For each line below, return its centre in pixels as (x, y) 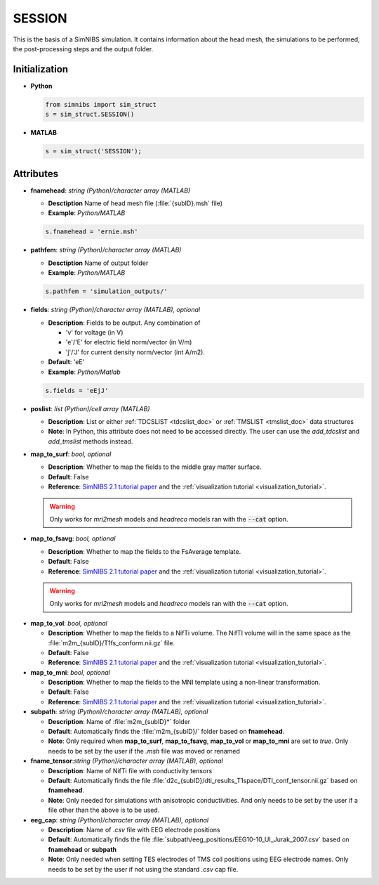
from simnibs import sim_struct (101, 104)
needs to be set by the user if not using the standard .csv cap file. (143, 869)
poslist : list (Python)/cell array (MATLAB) (90, 408)
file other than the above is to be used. (104, 810)
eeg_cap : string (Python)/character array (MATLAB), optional (120, 820)
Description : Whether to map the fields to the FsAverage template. (145, 551)
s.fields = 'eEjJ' (77, 390)
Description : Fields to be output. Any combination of (124, 323)
